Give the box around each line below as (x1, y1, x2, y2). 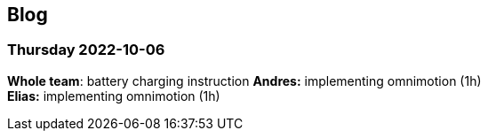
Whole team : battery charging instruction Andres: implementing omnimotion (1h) (7, 73, 482, 88)
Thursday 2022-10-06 (7, 41, 165, 59)
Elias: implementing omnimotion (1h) (7, 88, 220, 103)
